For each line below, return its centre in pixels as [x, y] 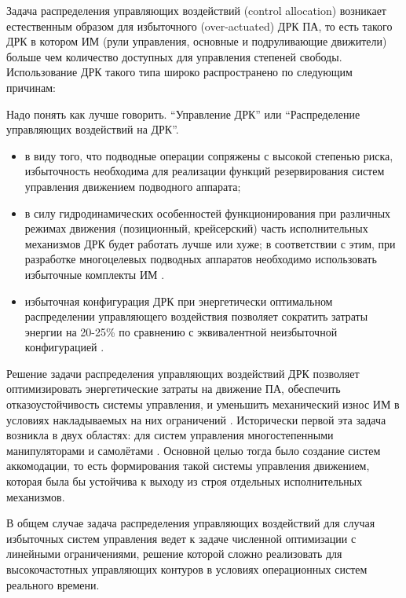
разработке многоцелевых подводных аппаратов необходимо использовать [201, 259]
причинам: [31, 87]
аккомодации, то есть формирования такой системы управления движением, [188, 466]
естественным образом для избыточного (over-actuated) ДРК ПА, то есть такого [199, 26]
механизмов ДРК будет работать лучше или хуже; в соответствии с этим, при [210, 243]
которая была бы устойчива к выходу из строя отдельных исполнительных [185, 481]
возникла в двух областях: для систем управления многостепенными [170, 435]
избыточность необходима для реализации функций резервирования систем [205, 171]
